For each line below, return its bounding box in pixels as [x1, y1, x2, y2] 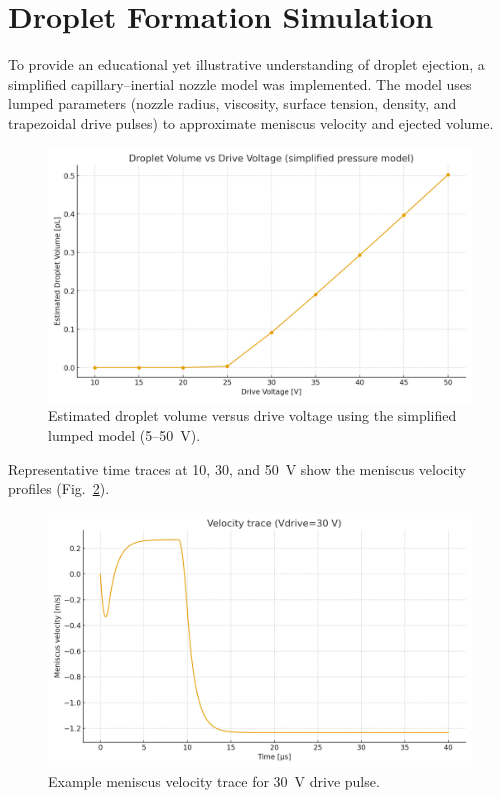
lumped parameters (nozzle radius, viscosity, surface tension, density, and [8, 93, 457, 114]
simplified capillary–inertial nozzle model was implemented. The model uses [8, 73, 472, 94]
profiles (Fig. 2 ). [8, 478, 110, 499]
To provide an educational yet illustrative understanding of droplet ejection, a [8, 54, 485, 75]
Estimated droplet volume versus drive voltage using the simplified [48, 405, 457, 426]
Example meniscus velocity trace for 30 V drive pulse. [48, 770, 380, 791]
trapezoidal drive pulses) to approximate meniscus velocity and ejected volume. [8, 112, 494, 133]
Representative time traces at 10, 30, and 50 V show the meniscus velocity [8, 458, 466, 479]
